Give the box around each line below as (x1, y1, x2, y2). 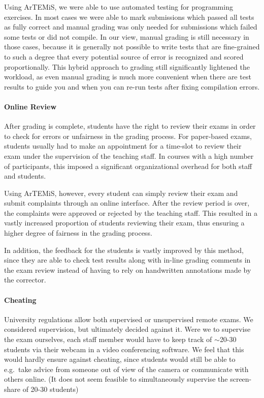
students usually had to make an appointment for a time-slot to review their (4, 140, 242, 151)
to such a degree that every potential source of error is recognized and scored (4, 51, 244, 62)
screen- (230, 374, 252, 384)
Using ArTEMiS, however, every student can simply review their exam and (4, 187, 238, 198)
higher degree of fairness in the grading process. (4, 228, 152, 238)
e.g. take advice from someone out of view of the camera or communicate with (4, 363, 249, 374)
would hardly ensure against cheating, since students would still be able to (4, 354, 236, 364)
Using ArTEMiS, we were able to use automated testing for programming (4, 2, 233, 12)
